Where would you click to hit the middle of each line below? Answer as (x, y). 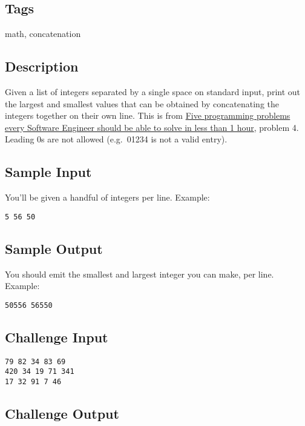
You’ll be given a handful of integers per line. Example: (107, 197)
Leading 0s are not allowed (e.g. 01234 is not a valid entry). (116, 139)
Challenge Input (57, 337)
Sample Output (54, 248)
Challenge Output (62, 414)
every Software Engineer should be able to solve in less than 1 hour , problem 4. (152, 127)
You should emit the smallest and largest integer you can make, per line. (139, 274)
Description (42, 66)
